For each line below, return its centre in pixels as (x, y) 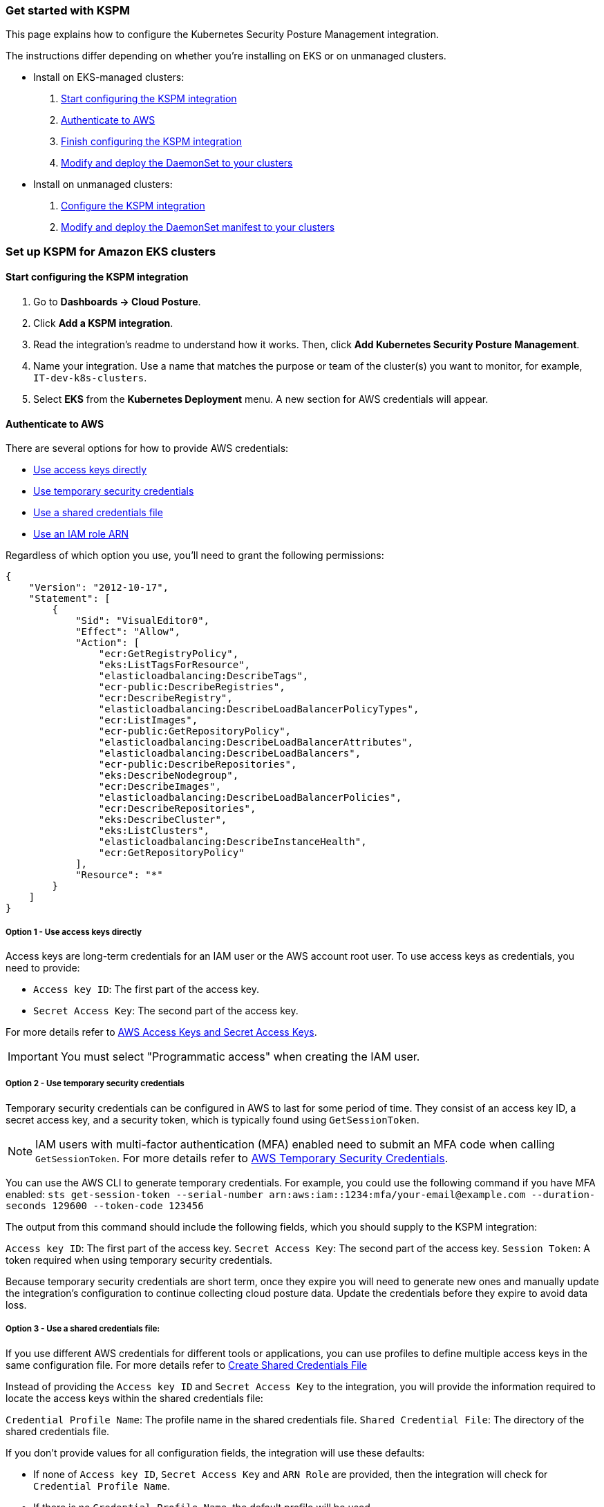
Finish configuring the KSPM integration (151, 142)
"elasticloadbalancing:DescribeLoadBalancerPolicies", (250, 798)
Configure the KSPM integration (133, 206)
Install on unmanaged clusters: (103, 184)
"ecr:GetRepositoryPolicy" (171, 853)
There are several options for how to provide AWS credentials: (147, 448)
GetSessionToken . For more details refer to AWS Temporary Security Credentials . (242, 1158)
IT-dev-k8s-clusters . (90, 377)
